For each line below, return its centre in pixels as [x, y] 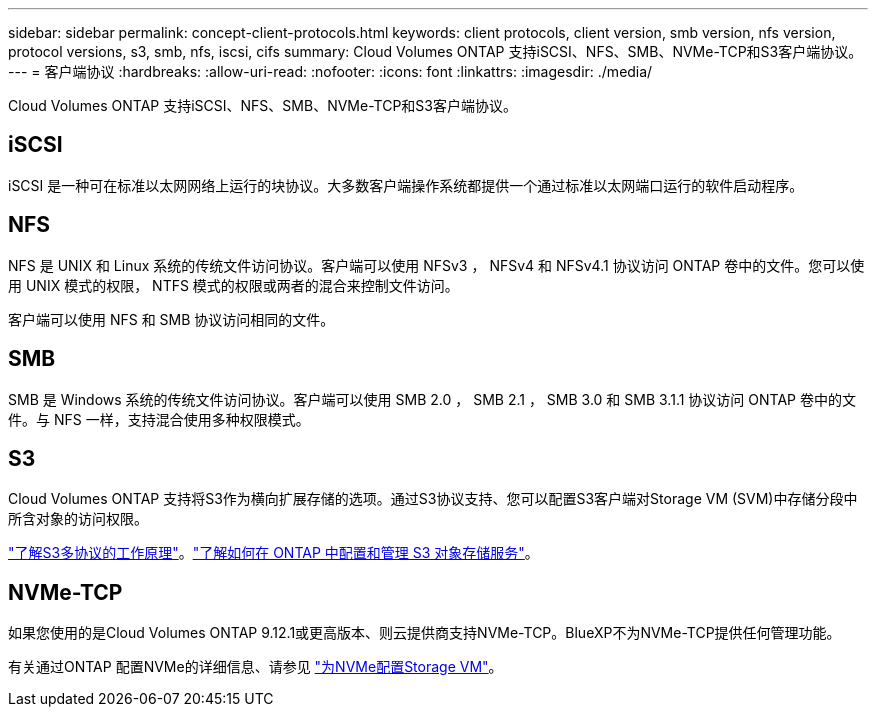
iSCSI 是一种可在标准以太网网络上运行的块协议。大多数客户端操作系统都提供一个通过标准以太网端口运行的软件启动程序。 [406, 185]
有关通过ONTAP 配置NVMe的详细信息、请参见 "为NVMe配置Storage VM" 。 [255, 667]
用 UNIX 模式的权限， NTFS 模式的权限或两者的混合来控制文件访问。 [233, 285]
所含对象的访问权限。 [78, 519]
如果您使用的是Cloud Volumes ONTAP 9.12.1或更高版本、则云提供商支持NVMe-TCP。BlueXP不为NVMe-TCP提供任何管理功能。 [424, 633]
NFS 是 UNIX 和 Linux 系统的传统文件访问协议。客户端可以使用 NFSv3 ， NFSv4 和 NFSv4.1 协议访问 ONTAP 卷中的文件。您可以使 [436, 265]
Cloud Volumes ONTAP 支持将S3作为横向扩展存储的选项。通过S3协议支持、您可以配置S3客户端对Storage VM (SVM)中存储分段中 [433, 499]
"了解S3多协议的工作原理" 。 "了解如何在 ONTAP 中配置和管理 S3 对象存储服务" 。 [273, 553]
